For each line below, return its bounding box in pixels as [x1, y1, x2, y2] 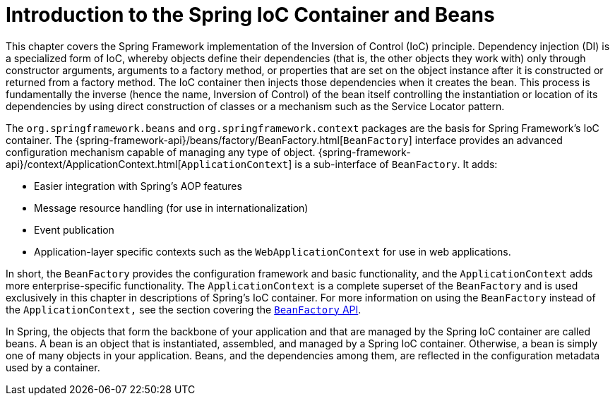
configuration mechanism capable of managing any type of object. [6, 145, 316, 158]
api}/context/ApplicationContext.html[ [6, 157, 181, 170]
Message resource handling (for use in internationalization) [34, 201, 309, 214]
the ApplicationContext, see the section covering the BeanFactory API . [6, 303, 362, 316]
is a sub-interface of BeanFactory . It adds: [294, 157, 498, 170]
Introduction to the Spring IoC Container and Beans [6, 3, 495, 27]
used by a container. [6, 361, 100, 373]
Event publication [34, 223, 114, 236]
